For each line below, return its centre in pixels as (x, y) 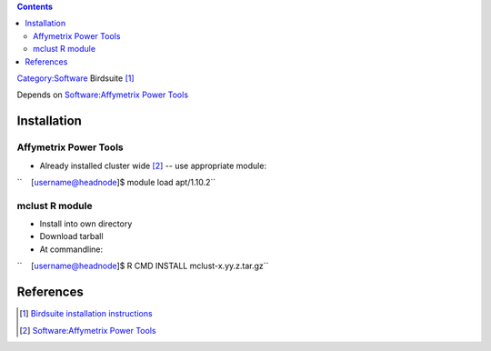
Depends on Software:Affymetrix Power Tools (103, 95)
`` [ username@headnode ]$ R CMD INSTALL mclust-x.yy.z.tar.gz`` (143, 266)
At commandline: (71, 249)
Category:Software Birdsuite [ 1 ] (76, 78)
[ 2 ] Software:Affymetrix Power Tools (88, 330)
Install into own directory (86, 224)
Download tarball (71, 236)
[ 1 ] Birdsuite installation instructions (86, 314)
